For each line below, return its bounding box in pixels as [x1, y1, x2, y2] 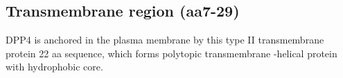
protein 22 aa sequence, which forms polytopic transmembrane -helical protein [6, 46, 337, 60]
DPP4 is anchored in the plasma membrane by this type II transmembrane [6, 32, 324, 47]
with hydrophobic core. [6, 59, 103, 74]
